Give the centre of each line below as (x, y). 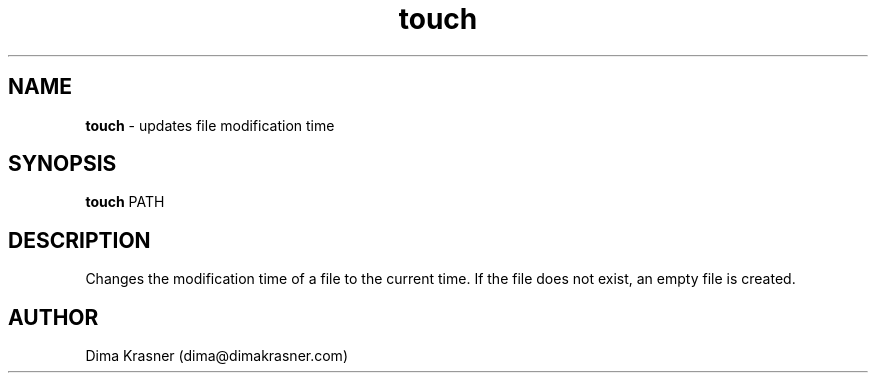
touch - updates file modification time (210, 125)
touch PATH (125, 202)
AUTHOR (53, 317)
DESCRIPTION (79, 240)
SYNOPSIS (62, 164)
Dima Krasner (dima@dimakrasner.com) (216, 356)
